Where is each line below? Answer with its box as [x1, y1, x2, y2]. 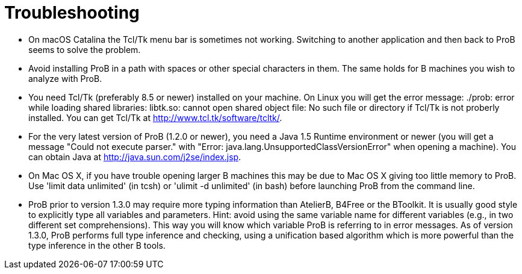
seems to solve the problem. [28, 44, 141, 55]
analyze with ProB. [28, 73, 102, 84]
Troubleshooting [4, 2, 140, 23]
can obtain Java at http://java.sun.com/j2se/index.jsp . [28, 151, 241, 162]
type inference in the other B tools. [28, 240, 166, 251]
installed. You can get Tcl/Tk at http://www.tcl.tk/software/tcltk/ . [28, 112, 282, 123]
